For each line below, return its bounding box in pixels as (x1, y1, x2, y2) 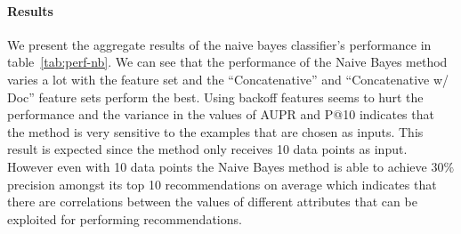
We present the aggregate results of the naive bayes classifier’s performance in (7, 35, 432, 53)
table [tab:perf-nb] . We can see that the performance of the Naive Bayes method (7, 52, 448, 71)
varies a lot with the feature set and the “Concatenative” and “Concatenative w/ (7, 69, 449, 88)
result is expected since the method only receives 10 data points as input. (7, 140, 408, 158)
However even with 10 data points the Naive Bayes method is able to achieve (7, 157, 427, 175)
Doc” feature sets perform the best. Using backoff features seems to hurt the (7, 87, 424, 106)
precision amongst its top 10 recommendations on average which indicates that (7, 174, 437, 193)
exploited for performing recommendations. (7, 209, 242, 228)
